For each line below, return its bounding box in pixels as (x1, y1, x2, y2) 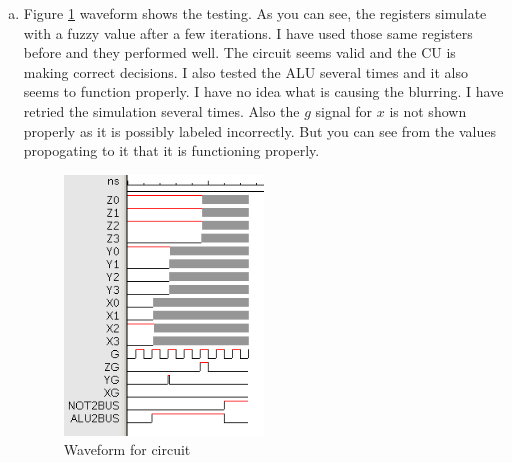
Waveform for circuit (63, 439, 191, 460)
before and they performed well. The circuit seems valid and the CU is (23, 42, 456, 63)
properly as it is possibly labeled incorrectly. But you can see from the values (23, 120, 496, 141)
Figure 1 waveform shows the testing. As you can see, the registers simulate (23, 3, 487, 23)
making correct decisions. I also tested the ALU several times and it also (23, 61, 468, 82)
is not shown (389, 100, 467, 121)
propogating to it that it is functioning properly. (23, 140, 320, 161)
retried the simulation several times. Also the (23, 100, 300, 121)
